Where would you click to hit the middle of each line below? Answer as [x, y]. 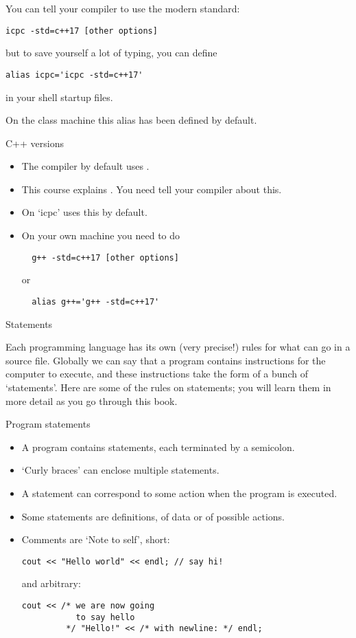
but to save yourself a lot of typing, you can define [111, 53]
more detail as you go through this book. [92, 400]
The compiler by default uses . [85, 166]
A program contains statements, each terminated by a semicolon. [158, 447]
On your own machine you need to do [101, 235]
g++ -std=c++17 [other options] [105, 257]
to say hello [105, 617]
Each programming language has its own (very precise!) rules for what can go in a [178, 347]
